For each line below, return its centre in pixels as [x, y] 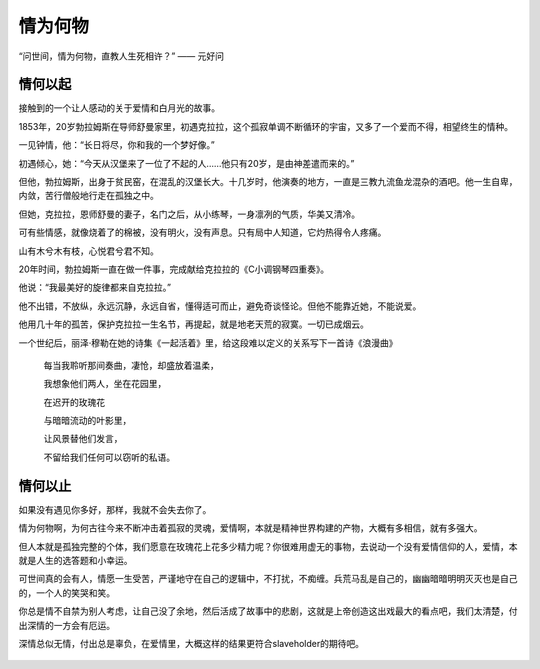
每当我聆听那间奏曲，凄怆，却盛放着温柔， [131, 365]
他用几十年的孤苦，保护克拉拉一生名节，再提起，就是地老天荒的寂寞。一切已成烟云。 [193, 324]
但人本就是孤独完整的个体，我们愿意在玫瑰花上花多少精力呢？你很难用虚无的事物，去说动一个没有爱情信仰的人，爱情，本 [268, 546]
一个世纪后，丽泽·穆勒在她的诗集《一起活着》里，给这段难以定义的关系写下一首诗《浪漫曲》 [208, 342]
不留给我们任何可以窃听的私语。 [109, 457]
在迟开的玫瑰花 [74, 402]
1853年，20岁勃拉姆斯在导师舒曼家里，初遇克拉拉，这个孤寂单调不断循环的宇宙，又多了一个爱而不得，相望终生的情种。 [266, 126]
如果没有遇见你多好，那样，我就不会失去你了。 [115, 509]
